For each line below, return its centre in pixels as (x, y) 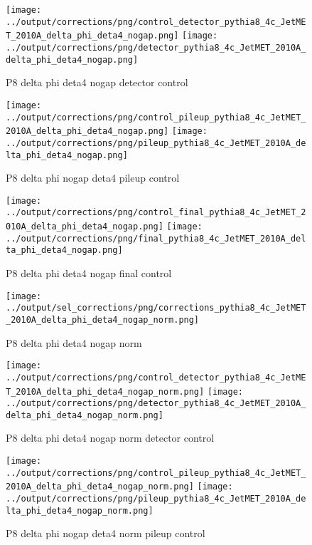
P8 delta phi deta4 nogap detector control (97, 82)
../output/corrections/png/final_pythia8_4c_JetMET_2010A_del (156, 238)
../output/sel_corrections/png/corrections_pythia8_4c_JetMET (156, 308)
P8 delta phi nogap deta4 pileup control (93, 178)
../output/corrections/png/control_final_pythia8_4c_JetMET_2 (156, 213)
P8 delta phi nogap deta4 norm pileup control (106, 533)
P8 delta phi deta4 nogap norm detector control (110, 438)
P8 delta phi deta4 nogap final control (89, 273)
